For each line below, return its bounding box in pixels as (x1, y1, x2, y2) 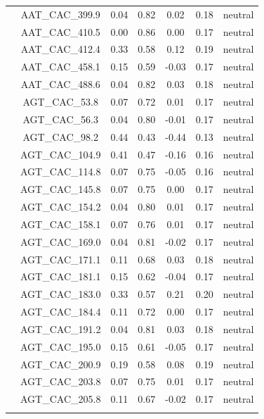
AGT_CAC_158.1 (20, 216, 101, 231)
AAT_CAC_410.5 (20, 24, 100, 39)
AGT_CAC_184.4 (20, 304, 101, 319)
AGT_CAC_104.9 (20, 146, 101, 161)
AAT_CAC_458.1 (20, 59, 100, 74)
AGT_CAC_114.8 (20, 164, 101, 179)
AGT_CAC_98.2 (22, 129, 98, 144)
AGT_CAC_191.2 (20, 321, 101, 336)
